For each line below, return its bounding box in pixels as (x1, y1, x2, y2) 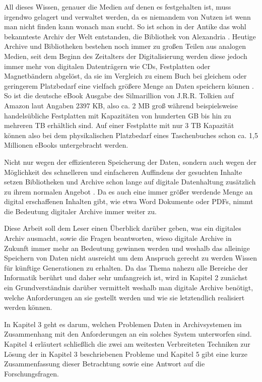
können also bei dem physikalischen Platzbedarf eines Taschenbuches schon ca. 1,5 (4, 130, 258, 140)
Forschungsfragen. (4, 368, 59, 378)
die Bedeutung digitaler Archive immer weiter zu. (4, 206, 157, 216)
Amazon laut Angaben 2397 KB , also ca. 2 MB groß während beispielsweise (4, 100, 238, 110)
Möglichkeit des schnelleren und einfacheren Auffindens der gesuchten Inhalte (4, 166, 242, 177)
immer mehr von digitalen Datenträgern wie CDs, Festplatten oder (4, 60, 211, 71)
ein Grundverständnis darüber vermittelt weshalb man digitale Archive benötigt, (4, 282, 253, 293)
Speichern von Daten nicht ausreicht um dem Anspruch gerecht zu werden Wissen (4, 252, 257, 263)
